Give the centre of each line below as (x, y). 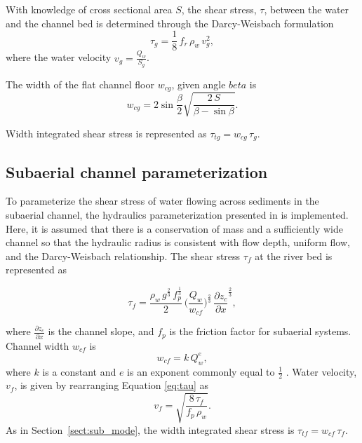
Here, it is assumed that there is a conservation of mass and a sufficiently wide (174, 228)
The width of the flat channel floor (80, 84)
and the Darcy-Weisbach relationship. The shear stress (123, 255)
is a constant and (79, 371)
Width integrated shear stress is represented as (106, 133)
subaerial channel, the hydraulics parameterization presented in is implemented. (177, 214)
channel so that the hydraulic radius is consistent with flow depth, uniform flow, (178, 242)
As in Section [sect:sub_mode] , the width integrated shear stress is (150, 429)
